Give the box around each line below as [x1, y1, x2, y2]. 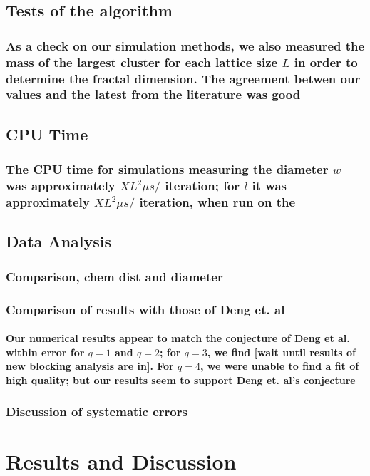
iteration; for [165, 177, 240, 195]
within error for [6, 344, 85, 359]
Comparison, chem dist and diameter [6, 267, 223, 285]
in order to [294, 53, 358, 71]
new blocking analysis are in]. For [6, 358, 174, 373]
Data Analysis [6, 230, 112, 252]
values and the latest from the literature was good [6, 86, 301, 103]
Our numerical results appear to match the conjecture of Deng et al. [6, 331, 350, 346]
